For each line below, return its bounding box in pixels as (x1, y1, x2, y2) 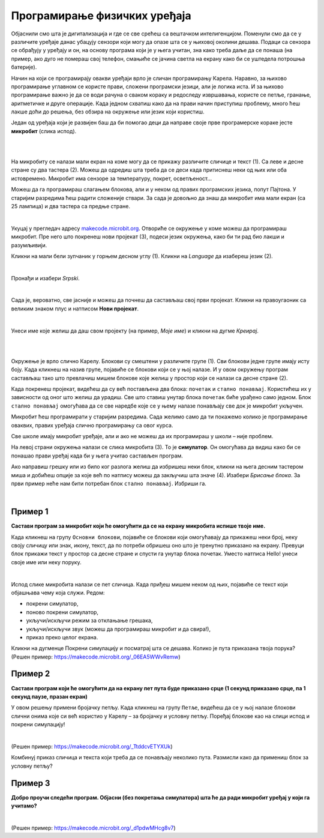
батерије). (11, 64, 37, 71)
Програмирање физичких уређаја (11, 9, 191, 22)
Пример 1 (11, 507, 49, 517)
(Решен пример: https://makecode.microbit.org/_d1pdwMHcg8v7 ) (11, 824, 176, 831)
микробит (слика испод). (11, 127, 77, 134)
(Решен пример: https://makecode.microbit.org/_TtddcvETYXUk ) (11, 743, 173, 750)
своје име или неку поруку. (11, 558, 82, 565)
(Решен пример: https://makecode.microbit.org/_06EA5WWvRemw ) (11, 653, 181, 660)
